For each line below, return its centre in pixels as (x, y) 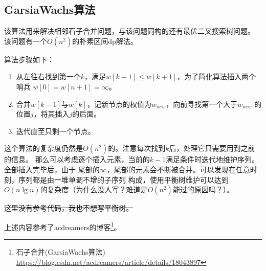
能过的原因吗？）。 (203, 189)
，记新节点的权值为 (119, 104)
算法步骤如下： (29, 59)
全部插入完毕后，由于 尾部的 (52, 169)
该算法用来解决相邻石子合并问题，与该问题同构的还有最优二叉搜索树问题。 (129, 31)
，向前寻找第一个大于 (202, 104)
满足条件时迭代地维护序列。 (213, 159)
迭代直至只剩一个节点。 (56, 131)
